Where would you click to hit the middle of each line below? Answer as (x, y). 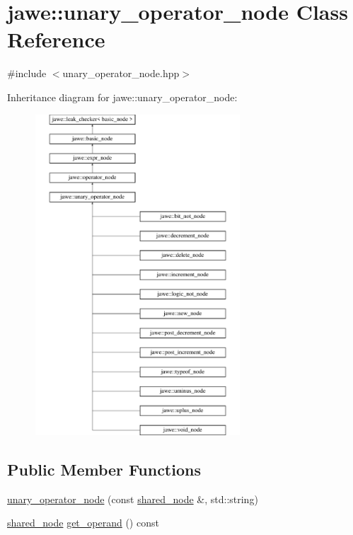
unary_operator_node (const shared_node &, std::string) (133, 499)
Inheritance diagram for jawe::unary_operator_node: (122, 97)
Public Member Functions (104, 470)
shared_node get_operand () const (83, 523)
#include (27, 73)
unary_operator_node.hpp (121, 73)
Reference (56, 39)
